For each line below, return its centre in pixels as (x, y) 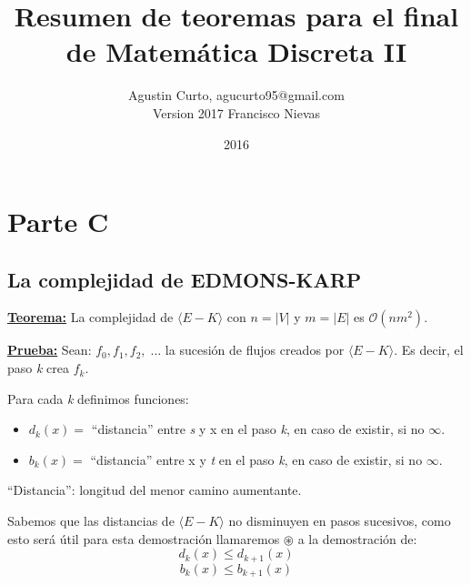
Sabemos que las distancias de (91, 521)
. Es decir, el (429, 350)
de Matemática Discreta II (236, 51)
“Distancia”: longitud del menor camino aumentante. (155, 490)
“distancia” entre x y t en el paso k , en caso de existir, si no (256, 459)
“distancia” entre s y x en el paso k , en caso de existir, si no (258, 429)
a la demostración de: (357, 538)
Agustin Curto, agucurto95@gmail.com (236, 95)
